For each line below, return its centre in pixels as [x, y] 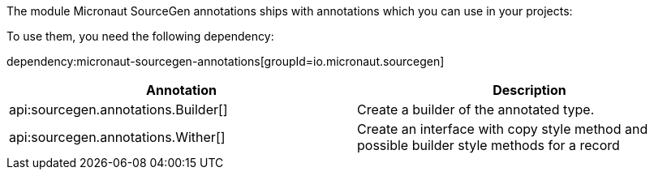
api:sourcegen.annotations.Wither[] [117, 137]
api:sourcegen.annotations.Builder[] [118, 109]
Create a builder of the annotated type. [476, 109]
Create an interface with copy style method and [503, 129]
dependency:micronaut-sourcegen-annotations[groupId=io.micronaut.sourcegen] [226, 61]
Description [529, 90]
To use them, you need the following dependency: [140, 36]
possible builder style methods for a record [488, 145]
